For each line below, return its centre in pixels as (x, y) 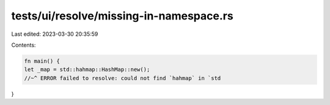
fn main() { (42, 61)
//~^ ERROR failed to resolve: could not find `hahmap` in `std (123, 78)
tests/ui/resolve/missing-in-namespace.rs (122, 16)
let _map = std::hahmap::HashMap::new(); (87, 69)
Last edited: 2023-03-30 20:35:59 (55, 34)
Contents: (24, 45)
